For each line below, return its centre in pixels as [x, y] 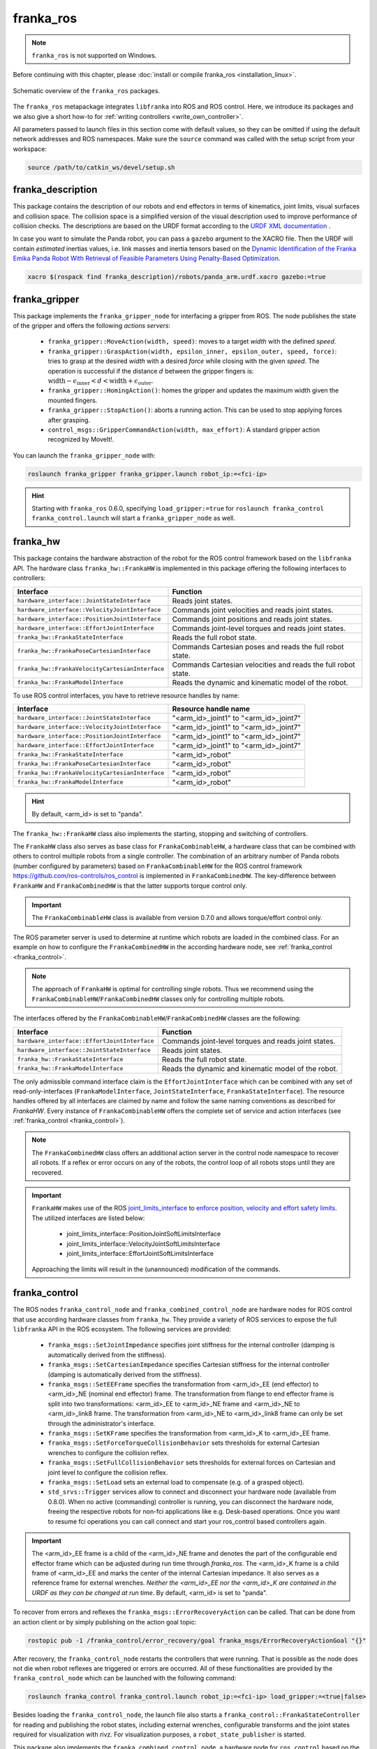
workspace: [30, 149]
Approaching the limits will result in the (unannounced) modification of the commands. [156, 1269]
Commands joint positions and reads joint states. [252, 619]
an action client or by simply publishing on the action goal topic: [105, 1622]
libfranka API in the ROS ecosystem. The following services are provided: [122, 1329]
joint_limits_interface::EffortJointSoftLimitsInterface [140, 1253]
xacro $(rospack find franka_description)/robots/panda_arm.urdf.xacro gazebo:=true [177, 277]
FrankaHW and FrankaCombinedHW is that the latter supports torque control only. [130, 886]
